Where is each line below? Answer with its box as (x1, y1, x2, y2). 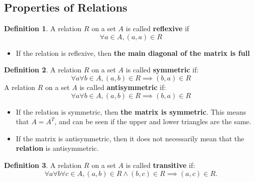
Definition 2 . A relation (4, 64, 82, 75)
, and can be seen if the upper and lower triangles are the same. (54, 116, 251, 127)
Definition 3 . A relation (4, 159, 82, 170)
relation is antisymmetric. (16, 143, 99, 153)
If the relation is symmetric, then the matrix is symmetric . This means (16, 106, 246, 117)
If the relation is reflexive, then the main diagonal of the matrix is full (16, 47, 250, 58)
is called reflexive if (125, 23, 189, 34)
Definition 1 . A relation (4, 23, 82, 34)
